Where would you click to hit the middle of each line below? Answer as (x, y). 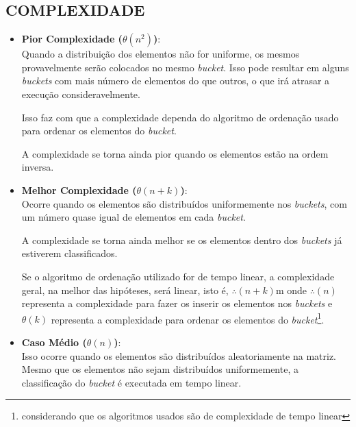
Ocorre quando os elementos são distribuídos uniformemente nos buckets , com (184, 203)
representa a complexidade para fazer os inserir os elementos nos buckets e (177, 303)
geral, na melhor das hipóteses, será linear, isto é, (125, 290)
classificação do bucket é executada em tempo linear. (131, 382)
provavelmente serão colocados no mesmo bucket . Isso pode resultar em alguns (185, 67)
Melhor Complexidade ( (79, 190)
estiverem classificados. (69, 253)
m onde (291, 290)
